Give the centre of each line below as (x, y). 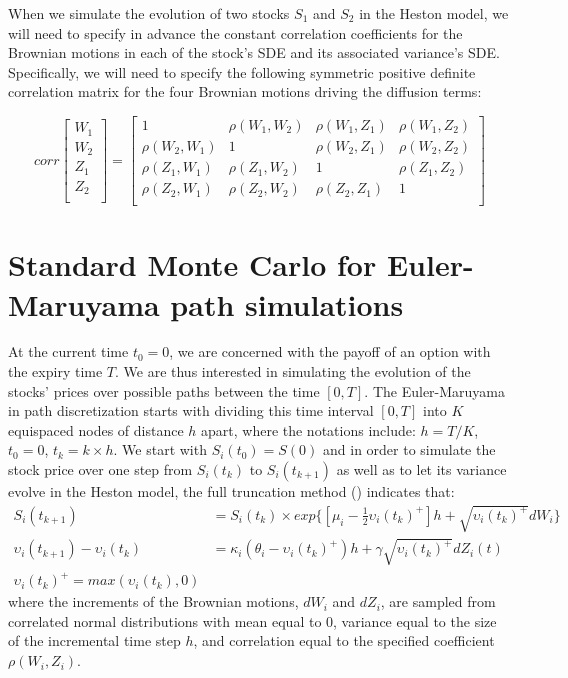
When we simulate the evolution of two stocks (149, 13)
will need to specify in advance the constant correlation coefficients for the (235, 32)
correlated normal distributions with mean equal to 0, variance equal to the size (252, 620)
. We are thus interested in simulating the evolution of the (293, 371)
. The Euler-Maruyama (435, 390)
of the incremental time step (94, 640)
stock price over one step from (100, 469)
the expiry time (55, 371)
